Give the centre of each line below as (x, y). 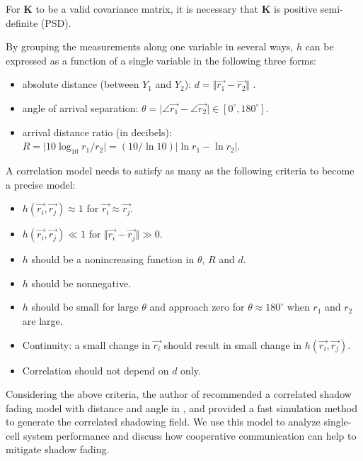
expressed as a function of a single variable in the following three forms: (161, 60)
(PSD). (56, 22)
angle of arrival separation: (80, 107)
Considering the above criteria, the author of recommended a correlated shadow (179, 394)
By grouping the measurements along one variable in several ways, (150, 46)
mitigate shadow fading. (58, 449)
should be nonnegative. (81, 283)
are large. (42, 320)
